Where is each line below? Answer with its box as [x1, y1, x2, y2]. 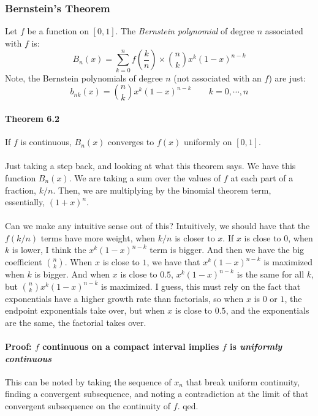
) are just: [268, 71, 306, 84]
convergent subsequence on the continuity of [5, 399, 171, 412]
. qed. [177, 399, 199, 412]
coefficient [5, 255, 42, 268]
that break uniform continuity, [186, 375, 300, 388]
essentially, [5, 195, 45, 208]
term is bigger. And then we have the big [150, 243, 305, 256]
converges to [108, 135, 154, 148]
